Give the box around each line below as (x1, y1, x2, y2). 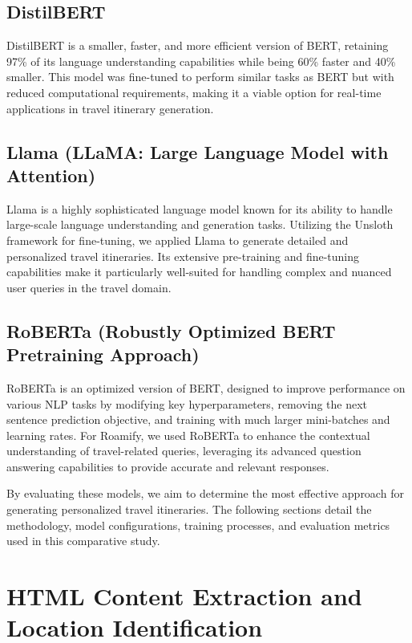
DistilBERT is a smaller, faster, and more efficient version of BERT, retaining (6, 37, 389, 54)
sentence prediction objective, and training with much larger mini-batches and (6, 411, 390, 428)
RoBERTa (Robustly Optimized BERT (6, 318, 336, 343)
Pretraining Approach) (6, 342, 200, 367)
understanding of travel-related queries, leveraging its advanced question (6, 442, 362, 459)
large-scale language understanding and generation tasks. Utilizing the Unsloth (6, 216, 394, 233)
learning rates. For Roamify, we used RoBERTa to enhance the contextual (6, 426, 370, 443)
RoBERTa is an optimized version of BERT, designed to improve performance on (6, 379, 406, 396)
